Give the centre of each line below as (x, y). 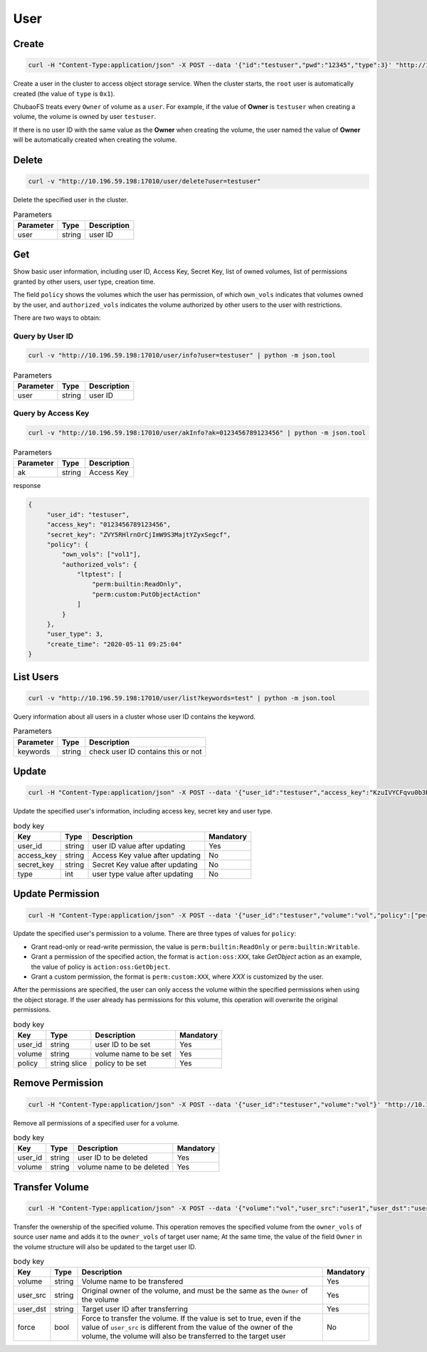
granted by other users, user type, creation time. (84, 281)
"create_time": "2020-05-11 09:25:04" (115, 644)
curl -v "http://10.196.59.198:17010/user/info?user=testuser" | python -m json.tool (182, 355)
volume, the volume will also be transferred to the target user (184, 1336)
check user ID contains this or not (146, 752)
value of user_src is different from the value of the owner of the (187, 1327)
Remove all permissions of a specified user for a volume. (96, 1123)
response (27, 486)
